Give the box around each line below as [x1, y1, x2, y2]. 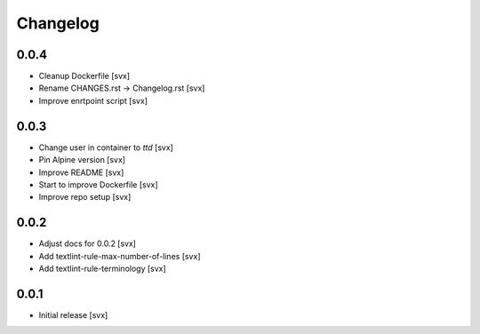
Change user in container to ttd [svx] [38, 142, 173, 153]
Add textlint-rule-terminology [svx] [38, 263, 166, 274]
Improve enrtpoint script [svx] [38, 95, 148, 106]
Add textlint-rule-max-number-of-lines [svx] [38, 250, 201, 261]
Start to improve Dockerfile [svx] [38, 179, 159, 190]
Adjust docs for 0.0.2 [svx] [38, 238, 137, 249]
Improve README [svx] [38, 167, 124, 178]
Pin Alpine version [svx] [38, 155, 126, 165]
